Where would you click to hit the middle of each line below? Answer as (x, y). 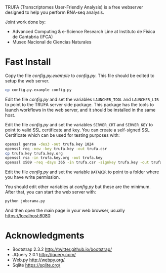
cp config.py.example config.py (38, 90)
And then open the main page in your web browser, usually (65, 211)
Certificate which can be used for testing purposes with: (62, 135)
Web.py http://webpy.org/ (39, 260)
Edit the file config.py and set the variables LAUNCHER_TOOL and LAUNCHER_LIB (82, 99)
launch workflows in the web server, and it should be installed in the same (80, 110)
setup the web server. (27, 80)
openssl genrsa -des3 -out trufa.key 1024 (49, 144)
